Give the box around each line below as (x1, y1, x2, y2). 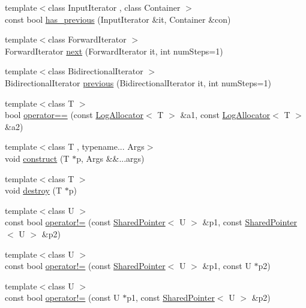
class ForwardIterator (48, 33, 127, 46)
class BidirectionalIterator (48, 65, 143, 77)
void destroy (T (5, 184, 62, 197)
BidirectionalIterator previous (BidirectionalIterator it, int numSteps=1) (5, 76, 271, 89)
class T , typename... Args (48, 140, 145, 153)
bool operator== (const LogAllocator (5, 108, 144, 121)
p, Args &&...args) (76, 152, 145, 164)
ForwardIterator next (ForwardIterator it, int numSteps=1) (5, 44, 223, 57)
